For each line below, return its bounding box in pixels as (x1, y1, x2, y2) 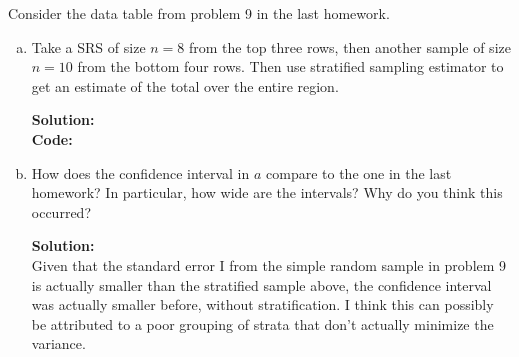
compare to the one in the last (266, 162, 452, 183)
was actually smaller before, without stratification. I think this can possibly (31, 294, 494, 315)
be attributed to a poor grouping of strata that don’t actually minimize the (31, 313, 494, 334)
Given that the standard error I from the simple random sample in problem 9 (31, 254, 507, 275)
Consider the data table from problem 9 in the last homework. (8, 3, 390, 23)
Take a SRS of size (31, 36, 146, 57)
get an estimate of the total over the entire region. (31, 75, 339, 96)
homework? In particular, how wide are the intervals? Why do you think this (31, 182, 503, 203)
